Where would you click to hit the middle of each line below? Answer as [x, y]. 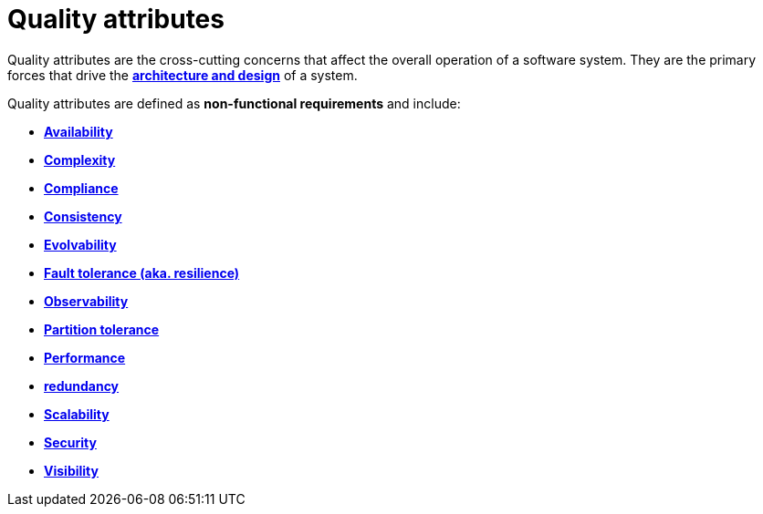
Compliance [81, 188]
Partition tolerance [102, 329]
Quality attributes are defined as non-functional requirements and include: [234, 103]
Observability [86, 301]
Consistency [83, 216]
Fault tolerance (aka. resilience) [142, 272]
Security [70, 442]
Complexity [80, 159]
